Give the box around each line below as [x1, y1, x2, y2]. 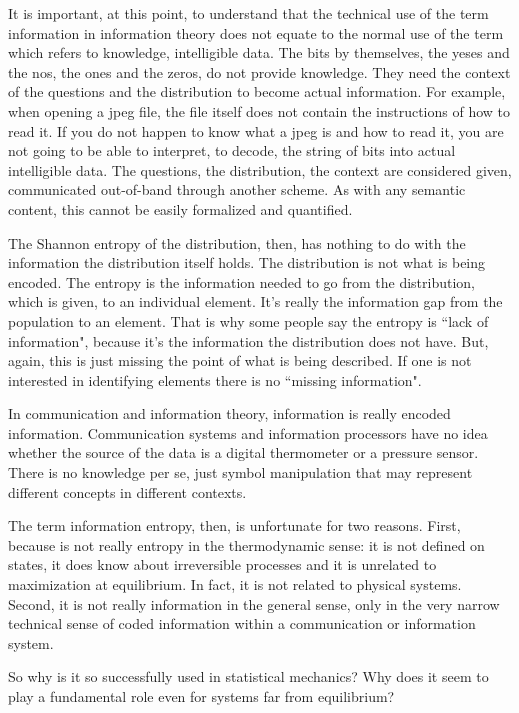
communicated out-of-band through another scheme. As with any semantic [8, 179, 466, 200]
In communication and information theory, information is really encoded [8, 403, 451, 424]
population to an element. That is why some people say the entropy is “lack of [8, 310, 489, 331]
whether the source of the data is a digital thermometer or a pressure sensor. [8, 442, 479, 463]
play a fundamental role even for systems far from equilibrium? [8, 686, 395, 706]
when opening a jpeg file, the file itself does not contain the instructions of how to [8, 100, 511, 121]
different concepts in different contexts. [8, 481, 247, 502]
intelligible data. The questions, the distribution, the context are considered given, [8, 159, 512, 180]
